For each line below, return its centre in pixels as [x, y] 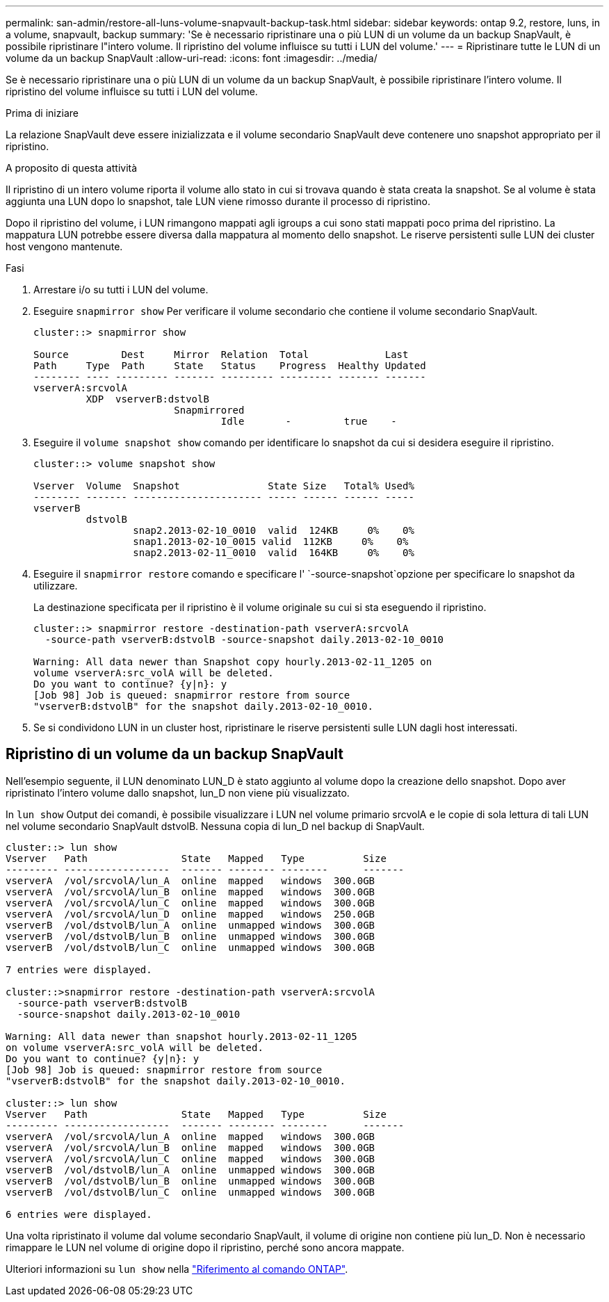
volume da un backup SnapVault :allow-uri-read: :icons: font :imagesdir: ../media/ [192, 58]
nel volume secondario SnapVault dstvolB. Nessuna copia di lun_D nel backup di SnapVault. [215, 826]
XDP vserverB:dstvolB [147, 399]
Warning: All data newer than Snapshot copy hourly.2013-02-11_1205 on [233, 662]
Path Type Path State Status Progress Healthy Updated [230, 366]
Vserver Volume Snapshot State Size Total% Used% [224, 486]
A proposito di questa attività [72, 168]
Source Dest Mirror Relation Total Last [221, 355]
